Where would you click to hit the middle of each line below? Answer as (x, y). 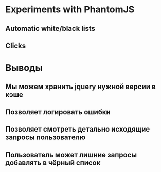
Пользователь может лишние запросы (71, 155)
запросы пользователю (46, 137)
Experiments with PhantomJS (70, 9)
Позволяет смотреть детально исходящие (78, 129)
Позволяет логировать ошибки (58, 112)
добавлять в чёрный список (53, 163)
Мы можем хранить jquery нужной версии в (80, 86)
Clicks (16, 45)
